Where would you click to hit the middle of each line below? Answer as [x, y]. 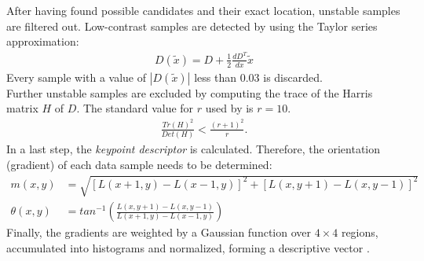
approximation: [43, 41]
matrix [22, 108]
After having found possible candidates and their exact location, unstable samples [203, 10]
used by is [229, 108]
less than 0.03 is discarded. [258, 77]
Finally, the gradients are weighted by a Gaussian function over [159, 232]
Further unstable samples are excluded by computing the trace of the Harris [190, 92]
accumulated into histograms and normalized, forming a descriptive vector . [188, 247]
